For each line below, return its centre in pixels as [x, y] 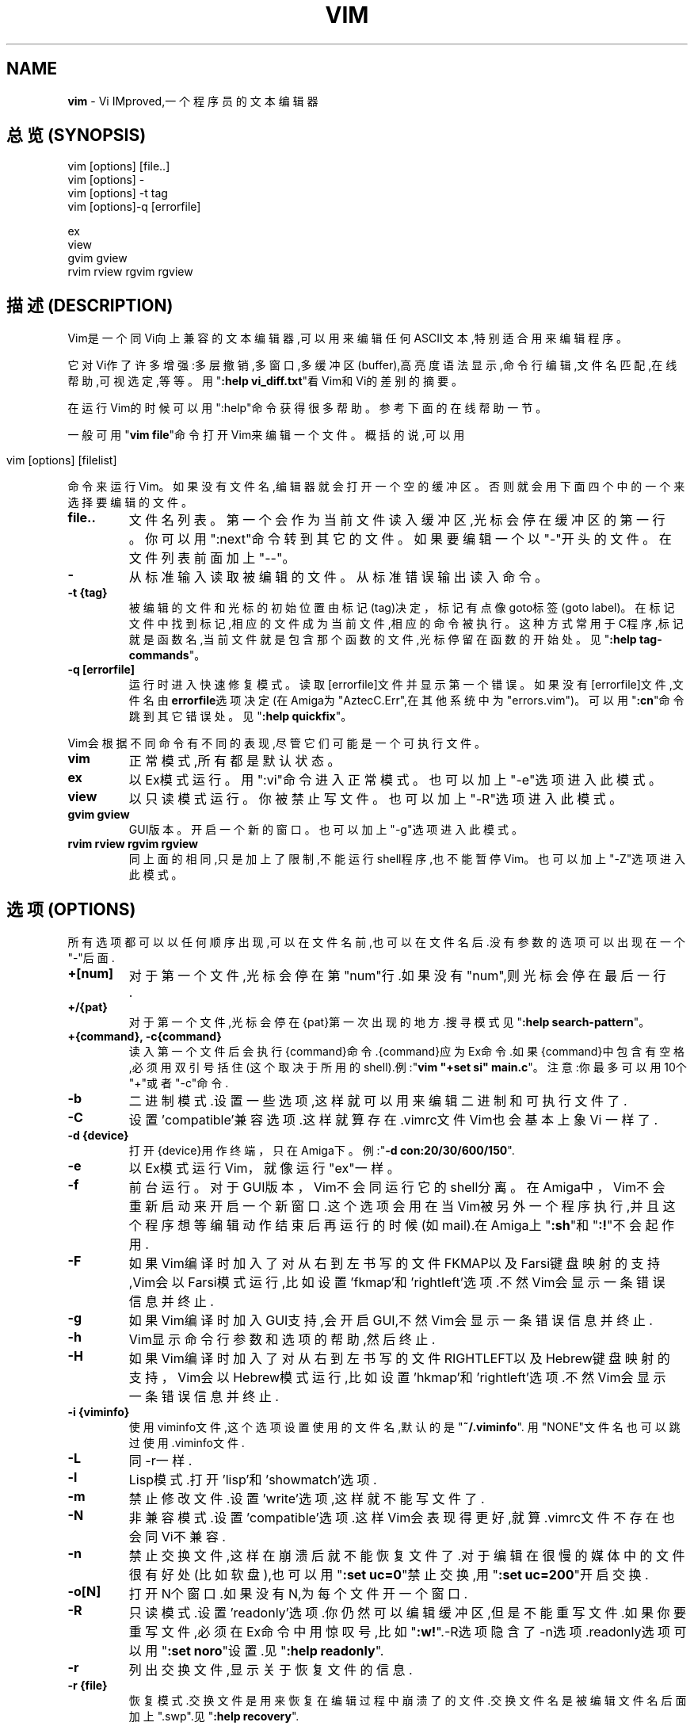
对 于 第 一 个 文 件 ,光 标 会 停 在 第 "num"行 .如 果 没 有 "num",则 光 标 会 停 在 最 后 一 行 [397, 976]
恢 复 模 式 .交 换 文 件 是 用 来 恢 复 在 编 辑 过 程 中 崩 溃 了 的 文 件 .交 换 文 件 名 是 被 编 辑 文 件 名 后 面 [408, 1701]
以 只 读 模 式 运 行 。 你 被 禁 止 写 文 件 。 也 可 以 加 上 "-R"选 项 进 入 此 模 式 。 [376, 799]
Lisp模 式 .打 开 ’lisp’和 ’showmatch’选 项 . [253, 1480]
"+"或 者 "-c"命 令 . [179, 1083]
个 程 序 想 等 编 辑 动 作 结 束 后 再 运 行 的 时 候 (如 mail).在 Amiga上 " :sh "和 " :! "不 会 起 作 [401, 1226]
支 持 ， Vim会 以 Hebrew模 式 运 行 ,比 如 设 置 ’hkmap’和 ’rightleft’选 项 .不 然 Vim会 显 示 [397, 1378]
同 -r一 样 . [160, 1461]
